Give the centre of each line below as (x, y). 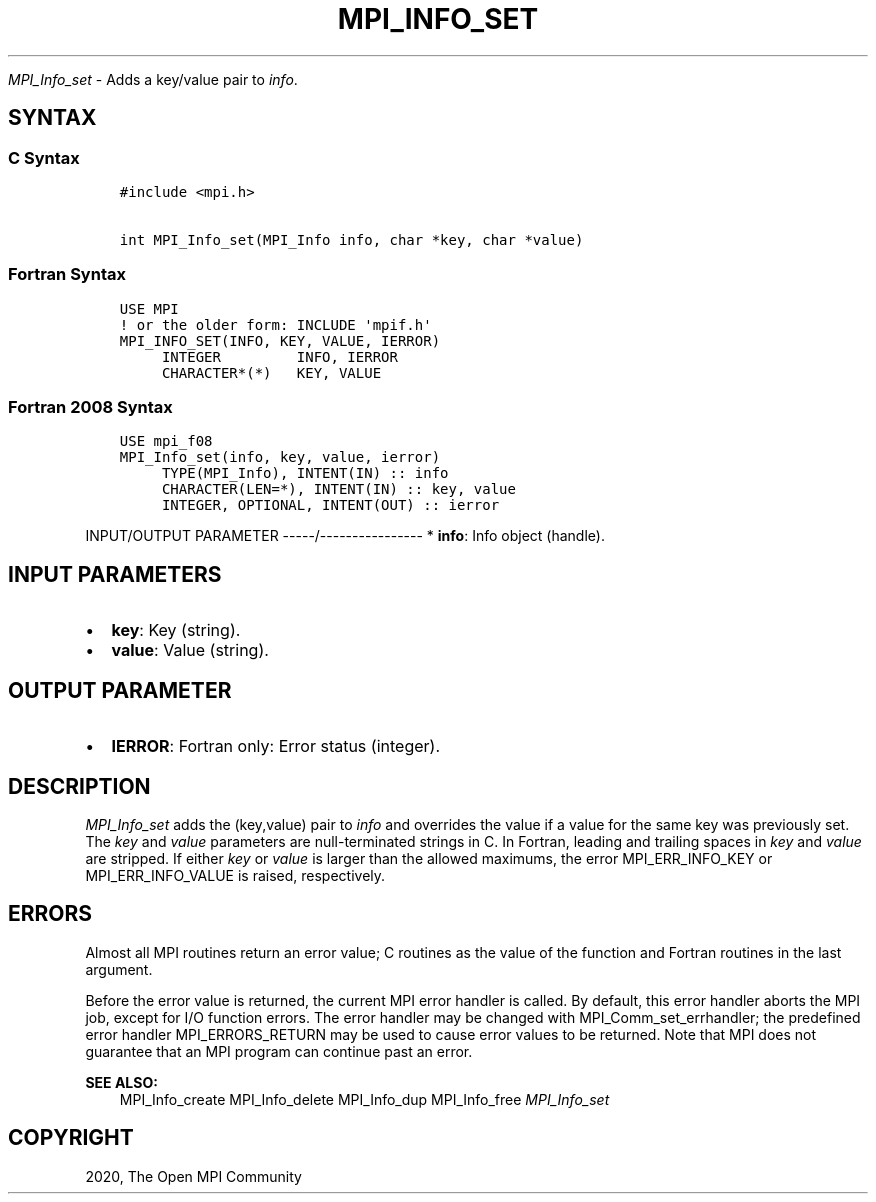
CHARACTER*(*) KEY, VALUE (271, 372)
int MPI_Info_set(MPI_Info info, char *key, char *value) (351, 239)
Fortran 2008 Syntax (90, 407)
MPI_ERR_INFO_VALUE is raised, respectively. (235, 875)
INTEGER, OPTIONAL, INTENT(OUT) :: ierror (330, 505)
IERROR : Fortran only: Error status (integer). (275, 746)
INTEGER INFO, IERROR (279, 356)
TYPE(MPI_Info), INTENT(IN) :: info (305, 473)
